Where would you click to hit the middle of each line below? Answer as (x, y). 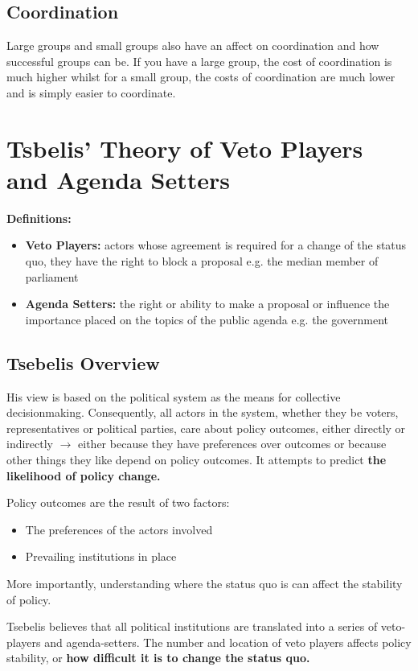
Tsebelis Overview (83, 362)
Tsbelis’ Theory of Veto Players (185, 148)
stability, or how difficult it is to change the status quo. (158, 658)
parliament (52, 276)
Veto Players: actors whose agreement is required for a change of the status (216, 245)
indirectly (30, 444)
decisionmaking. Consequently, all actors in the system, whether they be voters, (203, 412)
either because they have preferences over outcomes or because (232, 444)
